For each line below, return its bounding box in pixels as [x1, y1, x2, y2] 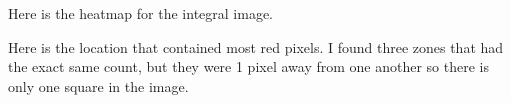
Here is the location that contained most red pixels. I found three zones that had [8, 36, 504, 57]
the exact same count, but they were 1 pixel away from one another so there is [8, 56, 489, 77]
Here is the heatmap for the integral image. [8, 3, 274, 23]
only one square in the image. [8, 75, 189, 96]
